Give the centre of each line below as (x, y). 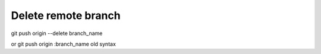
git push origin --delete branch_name (57, 33)
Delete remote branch (66, 15)
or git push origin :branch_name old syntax (63, 44)
